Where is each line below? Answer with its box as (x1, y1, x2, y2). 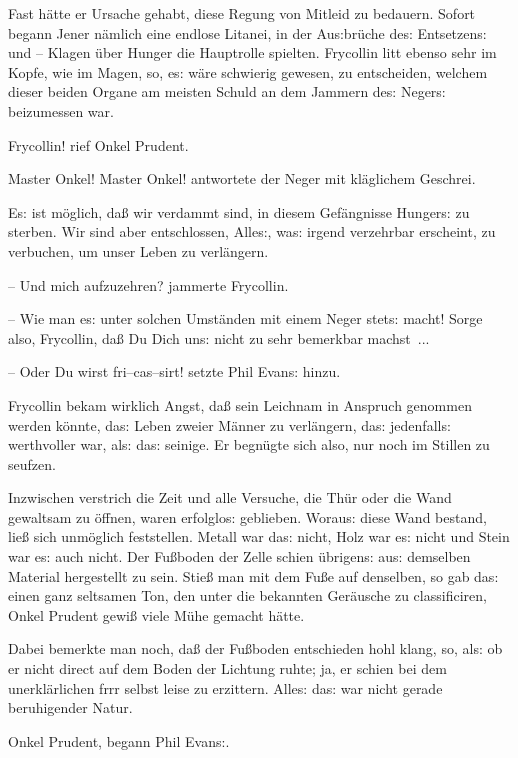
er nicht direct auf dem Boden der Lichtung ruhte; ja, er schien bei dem (8, 658, 447, 679)
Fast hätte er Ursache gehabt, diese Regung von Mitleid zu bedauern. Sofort (8, 3, 476, 23)
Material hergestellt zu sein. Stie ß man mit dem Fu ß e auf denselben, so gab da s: (8, 565, 499, 586)
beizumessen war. (8, 100, 114, 121)
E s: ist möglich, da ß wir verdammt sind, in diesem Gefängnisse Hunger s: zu (8, 201, 470, 222)
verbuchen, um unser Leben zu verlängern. (8, 240, 269, 261)
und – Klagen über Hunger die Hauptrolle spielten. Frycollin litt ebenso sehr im (8, 42, 497, 63)
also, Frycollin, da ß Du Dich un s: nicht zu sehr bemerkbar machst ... (8, 327, 430, 348)
